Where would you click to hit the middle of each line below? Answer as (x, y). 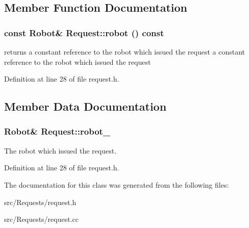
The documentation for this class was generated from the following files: (117, 184)
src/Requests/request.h (40, 202)
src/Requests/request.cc (41, 219)
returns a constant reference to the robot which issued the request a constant (124, 52)
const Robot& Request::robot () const (84, 32)
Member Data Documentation (85, 106)
